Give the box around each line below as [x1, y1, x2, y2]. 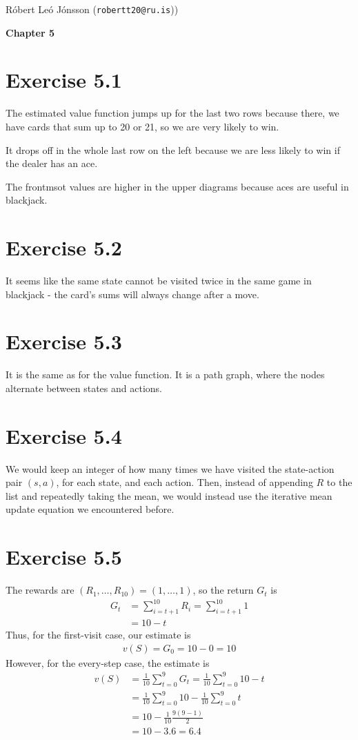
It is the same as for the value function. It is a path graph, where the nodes [6, 367, 325, 382]
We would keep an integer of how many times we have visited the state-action [6, 461, 335, 476]
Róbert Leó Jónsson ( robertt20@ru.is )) [6, 2, 179, 16]
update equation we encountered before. [6, 502, 175, 516]
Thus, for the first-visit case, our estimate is [6, 627, 191, 642]
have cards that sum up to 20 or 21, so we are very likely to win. [6, 119, 279, 133]
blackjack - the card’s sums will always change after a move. [6, 286, 259, 301]
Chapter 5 [6, 25, 55, 39]
